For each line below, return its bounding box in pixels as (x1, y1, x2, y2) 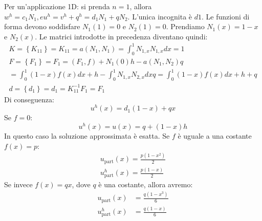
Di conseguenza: (4, 94, 54, 104)
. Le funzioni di (201, 11, 250, 21)
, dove (72, 179, 91, 190)
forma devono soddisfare (4, 21, 80, 32)
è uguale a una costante (178, 130, 252, 141)
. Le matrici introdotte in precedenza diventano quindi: (35, 31, 208, 41)
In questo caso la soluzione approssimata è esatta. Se (4, 130, 170, 141)
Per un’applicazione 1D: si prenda (4, 1, 110, 11)
